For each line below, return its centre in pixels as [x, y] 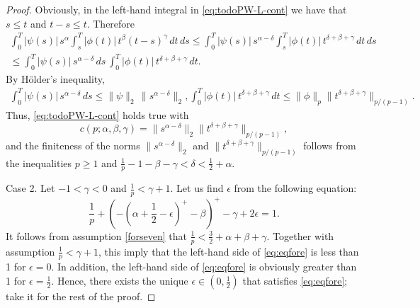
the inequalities [39, 162]
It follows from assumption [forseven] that [96, 235]
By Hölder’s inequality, [55, 78]
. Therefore [111, 23]
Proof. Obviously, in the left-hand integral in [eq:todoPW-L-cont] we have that [176, 9]
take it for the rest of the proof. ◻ [81, 296]
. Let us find [197, 188]
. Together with [300, 235]
